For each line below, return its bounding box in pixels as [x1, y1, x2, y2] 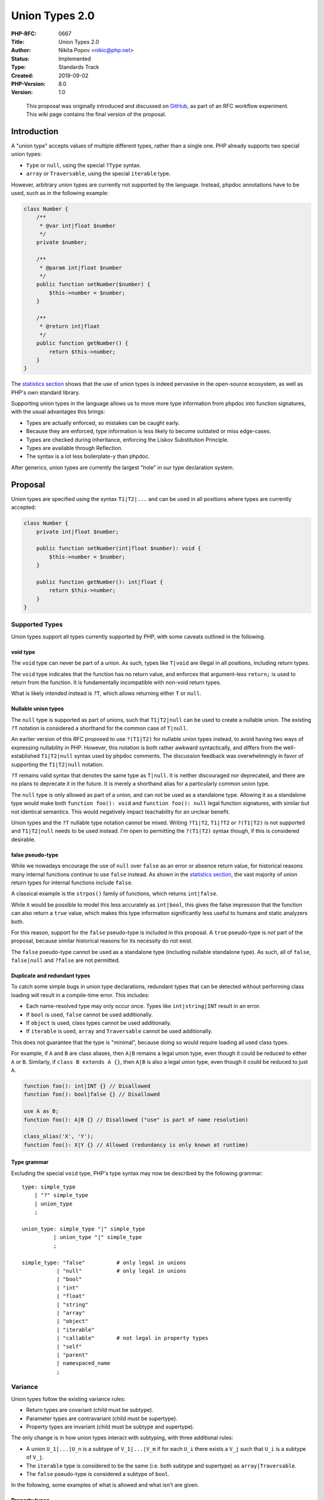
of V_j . [26, 1454, 44, 1461]
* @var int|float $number [39, 222, 116, 229]
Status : [11, 55, 30, 62]
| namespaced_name [56, 1360, 111, 1367]
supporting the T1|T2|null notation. [11, 761, 104, 768]
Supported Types [11, 620, 63, 629]
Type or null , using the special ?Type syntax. [26, 161, 142, 169]
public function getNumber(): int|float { [36, 578, 163, 585]
